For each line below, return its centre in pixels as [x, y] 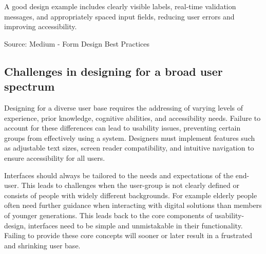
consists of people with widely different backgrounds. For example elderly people [131, 195]
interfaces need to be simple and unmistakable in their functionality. [135, 225]
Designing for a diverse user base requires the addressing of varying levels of [124, 107]
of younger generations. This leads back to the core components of [108, 215]
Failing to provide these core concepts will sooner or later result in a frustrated [128, 235]
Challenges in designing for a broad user [113, 71]
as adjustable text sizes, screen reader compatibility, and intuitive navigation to [129, 148]
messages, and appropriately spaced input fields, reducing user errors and [119, 16]
